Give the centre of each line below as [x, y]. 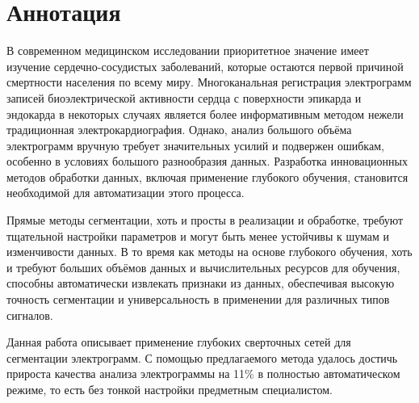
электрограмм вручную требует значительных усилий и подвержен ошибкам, [195, 145]
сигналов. [30, 315]
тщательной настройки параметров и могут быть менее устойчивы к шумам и [198, 235]
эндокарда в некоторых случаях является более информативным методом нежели [205, 113]
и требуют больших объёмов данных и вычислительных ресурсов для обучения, [203, 267]
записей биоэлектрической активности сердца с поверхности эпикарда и [184, 97]
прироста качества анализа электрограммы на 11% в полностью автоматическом [203, 374]
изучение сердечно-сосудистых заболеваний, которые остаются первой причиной [205, 66]
